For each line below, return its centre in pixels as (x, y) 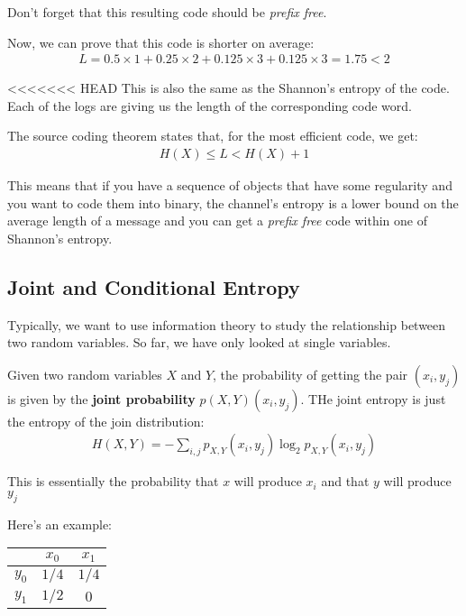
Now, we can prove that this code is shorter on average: (161, 42)
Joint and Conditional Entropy (154, 286)
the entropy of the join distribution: (106, 421)
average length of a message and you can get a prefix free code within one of (217, 221)
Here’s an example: (59, 524)
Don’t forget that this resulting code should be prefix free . (167, 12)
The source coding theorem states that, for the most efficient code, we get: (213, 136)
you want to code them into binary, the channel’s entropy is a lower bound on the (233, 202)
